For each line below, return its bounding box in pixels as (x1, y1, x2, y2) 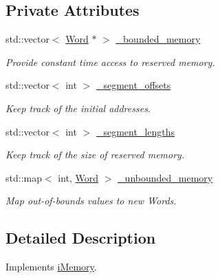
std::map (5, 170, 42, 184)
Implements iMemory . (5, 259, 97, 274)
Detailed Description (5, 227, 156, 248)
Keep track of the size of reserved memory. (5, 147, 185, 162)
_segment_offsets (96, 78, 171, 92)
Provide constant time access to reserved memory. (5, 54, 215, 69)
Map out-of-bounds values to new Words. (5, 193, 177, 208)
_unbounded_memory (118, 170, 213, 184)
